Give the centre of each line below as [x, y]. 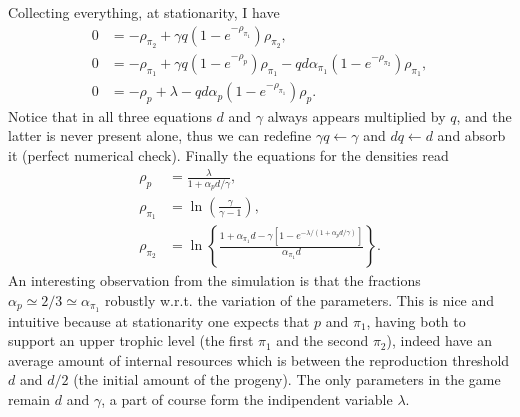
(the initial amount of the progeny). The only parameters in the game [287, 379]
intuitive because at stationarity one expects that [159, 320]
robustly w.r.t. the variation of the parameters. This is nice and [300, 299]
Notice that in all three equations [110, 115]
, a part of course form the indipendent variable [247, 399]
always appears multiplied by [356, 115]
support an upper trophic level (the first [131, 340]
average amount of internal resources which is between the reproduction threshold [259, 359]
